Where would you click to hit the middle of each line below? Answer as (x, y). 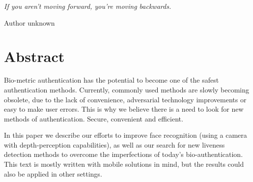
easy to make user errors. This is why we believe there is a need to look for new (124, 109)
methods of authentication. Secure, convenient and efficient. (94, 118)
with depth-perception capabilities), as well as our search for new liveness (114, 144)
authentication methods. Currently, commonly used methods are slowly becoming (126, 89)
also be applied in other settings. (53, 173)
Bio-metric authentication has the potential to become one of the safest (112, 80)
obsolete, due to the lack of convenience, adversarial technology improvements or (125, 99)
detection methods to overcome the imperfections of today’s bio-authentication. (124, 154)
